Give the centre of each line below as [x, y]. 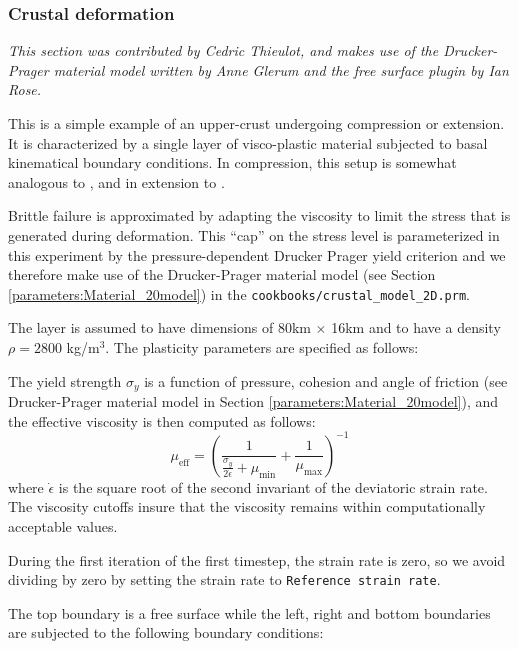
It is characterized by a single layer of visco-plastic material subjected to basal [248, 142]
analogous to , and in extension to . [116, 181]
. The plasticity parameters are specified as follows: [262, 347]
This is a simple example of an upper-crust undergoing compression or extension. [256, 123]
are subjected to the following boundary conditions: [166, 632]
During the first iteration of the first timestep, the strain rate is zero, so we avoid [257, 559]
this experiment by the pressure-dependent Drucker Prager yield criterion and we [257, 254]
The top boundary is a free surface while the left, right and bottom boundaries [249, 612]
